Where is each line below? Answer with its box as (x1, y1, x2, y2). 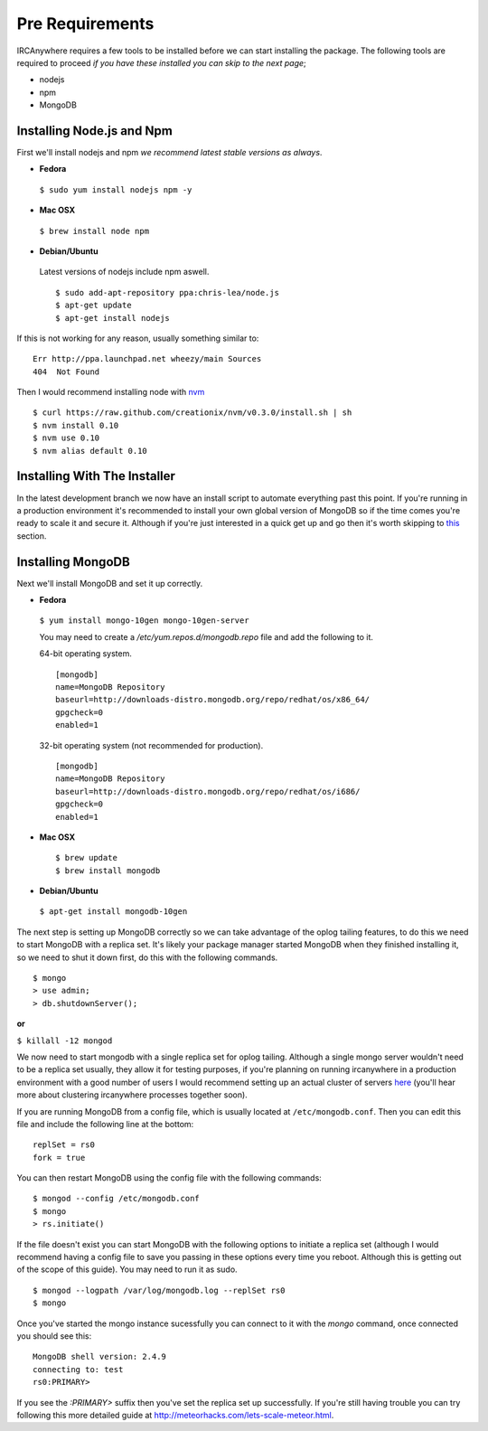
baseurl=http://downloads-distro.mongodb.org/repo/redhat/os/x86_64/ (55, 694, 371, 705)
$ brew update (55, 852, 117, 863)
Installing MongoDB (16, 554, 130, 570)
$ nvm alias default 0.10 (33, 446, 148, 456)
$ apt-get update (55, 300, 132, 311)
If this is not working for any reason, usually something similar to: (16, 333, 259, 344)
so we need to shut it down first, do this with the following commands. (16, 952, 278, 963)
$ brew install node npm (39, 226, 149, 236)
